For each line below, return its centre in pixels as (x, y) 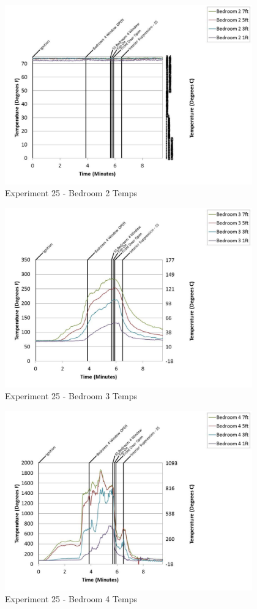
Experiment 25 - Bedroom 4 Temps (71, 599)
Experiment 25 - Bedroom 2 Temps (71, 193)
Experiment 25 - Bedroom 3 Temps (71, 396)
